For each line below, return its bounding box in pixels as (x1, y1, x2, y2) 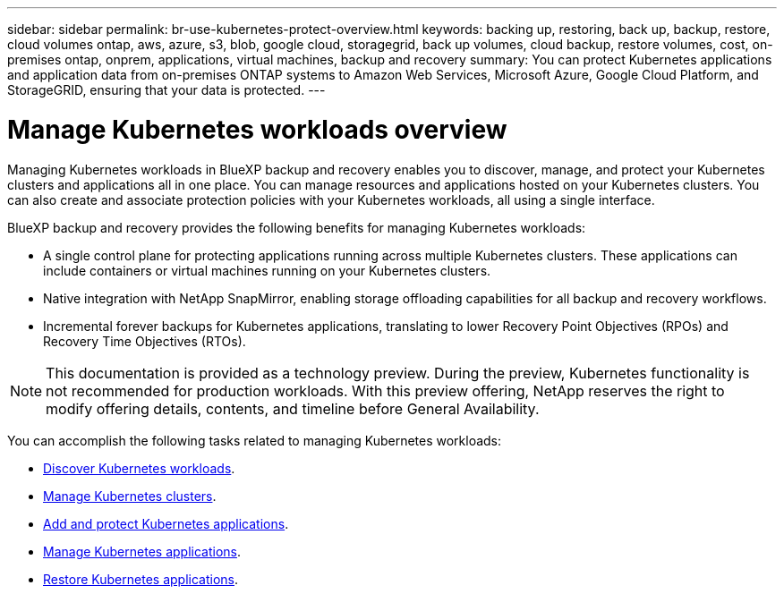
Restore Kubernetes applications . (43, 571, 238, 587)
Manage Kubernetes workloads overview (7, 114, 507, 145)
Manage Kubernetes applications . (43, 543, 241, 559)
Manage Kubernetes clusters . (43, 488, 217, 504)
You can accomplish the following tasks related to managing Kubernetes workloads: (7, 432, 502, 448)
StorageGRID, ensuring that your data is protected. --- (7, 82, 326, 98)
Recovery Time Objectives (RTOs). (43, 333, 246, 349)
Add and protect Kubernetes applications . (43, 515, 289, 531)
